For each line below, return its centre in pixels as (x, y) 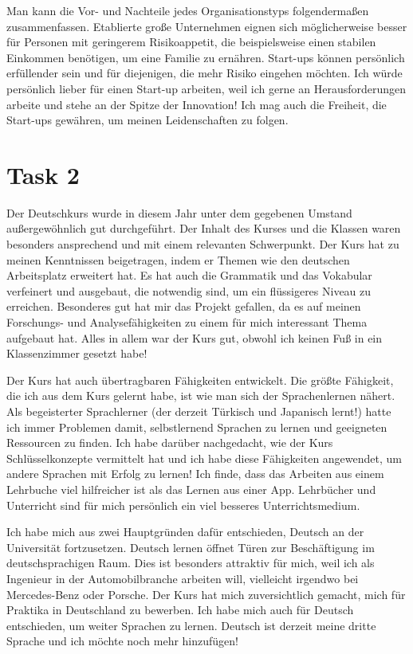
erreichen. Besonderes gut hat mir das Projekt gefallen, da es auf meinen (184, 306)
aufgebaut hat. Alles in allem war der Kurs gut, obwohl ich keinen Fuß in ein (195, 337)
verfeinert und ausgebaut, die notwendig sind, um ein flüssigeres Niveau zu (189, 290)
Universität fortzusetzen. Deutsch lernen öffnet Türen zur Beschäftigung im (191, 547)
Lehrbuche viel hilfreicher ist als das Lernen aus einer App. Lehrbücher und (191, 489)
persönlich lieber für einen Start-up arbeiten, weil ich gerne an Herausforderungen (206, 88)
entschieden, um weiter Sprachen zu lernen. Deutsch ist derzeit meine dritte (191, 625)
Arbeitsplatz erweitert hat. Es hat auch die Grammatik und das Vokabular (189, 275)
